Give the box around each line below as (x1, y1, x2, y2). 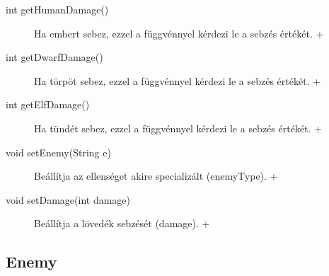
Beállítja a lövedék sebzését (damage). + (34, 216, 210, 231)
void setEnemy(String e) (6, 144, 111, 159)
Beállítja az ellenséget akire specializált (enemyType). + (34, 168, 278, 183)
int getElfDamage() (6, 97, 90, 112)
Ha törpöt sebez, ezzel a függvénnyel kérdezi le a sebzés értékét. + (34, 73, 321, 88)
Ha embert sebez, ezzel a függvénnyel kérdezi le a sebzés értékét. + (34, 25, 324, 40)
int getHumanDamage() (6, 2, 109, 16)
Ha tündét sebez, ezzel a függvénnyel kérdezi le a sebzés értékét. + (34, 120, 322, 135)
